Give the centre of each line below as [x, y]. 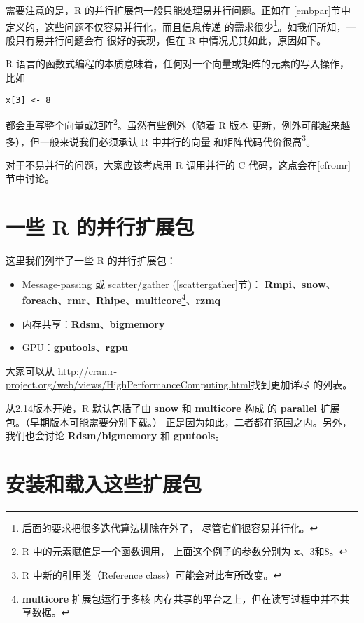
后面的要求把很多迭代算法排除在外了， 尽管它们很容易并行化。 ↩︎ [170, 527]
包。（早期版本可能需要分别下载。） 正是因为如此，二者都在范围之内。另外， [179, 422]
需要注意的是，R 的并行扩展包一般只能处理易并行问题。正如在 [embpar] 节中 [178, 10]
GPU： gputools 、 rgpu [75, 347]
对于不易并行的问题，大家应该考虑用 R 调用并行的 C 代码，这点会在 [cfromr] [178, 164]
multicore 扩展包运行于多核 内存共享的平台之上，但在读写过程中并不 [181, 598]
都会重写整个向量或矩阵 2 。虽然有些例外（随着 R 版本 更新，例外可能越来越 [178, 124]
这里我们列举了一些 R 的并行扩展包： [91, 260]
